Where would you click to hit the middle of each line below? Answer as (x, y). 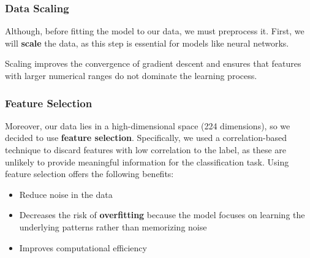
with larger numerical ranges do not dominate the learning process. (131, 75)
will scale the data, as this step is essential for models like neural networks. (147, 43)
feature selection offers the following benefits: (89, 174)
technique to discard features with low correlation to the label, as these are (146, 150)
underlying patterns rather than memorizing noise (113, 226)
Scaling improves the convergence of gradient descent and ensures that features (153, 63)
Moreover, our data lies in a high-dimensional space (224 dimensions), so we (148, 125)
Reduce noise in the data (66, 194)
